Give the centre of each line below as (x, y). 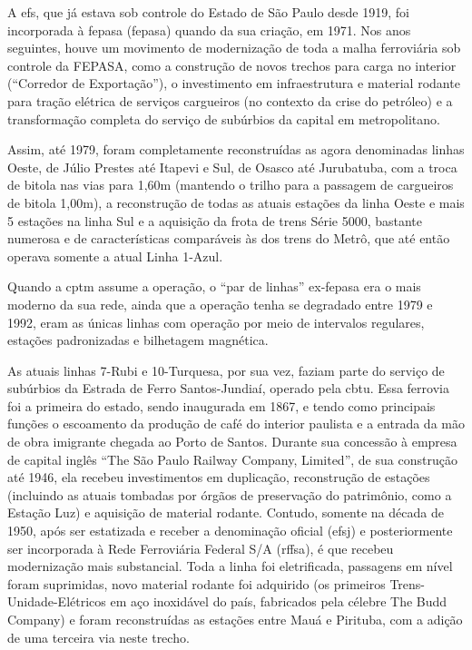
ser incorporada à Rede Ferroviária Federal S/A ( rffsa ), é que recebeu (201, 548)
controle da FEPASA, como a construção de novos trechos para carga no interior (232, 65)
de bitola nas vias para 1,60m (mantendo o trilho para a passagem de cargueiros (231, 185)
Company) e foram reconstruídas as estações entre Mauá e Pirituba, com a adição (235, 619)
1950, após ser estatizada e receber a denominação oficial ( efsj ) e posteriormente (230, 531)
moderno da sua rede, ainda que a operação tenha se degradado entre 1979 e (220, 304)
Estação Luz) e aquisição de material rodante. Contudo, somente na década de (226, 512)
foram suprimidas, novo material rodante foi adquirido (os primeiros (197, 583)
